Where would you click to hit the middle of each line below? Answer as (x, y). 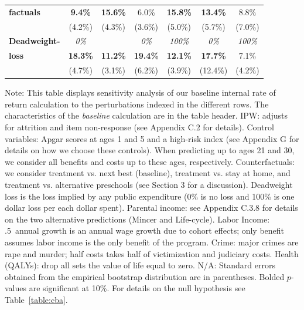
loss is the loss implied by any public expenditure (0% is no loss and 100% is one (150, 196)
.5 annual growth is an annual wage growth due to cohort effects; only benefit (145, 230)
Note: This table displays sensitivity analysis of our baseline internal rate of (140, 92)
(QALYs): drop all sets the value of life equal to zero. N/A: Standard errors (140, 265)
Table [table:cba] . (36, 299)
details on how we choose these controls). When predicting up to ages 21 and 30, (150, 150)
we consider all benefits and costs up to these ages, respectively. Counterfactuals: (150, 161)
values (16, 288)
